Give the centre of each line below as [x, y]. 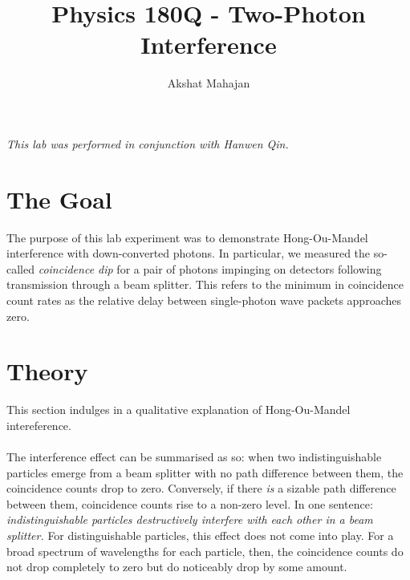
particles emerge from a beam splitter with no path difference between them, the [205, 472]
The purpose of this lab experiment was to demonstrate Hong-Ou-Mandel [187, 237]
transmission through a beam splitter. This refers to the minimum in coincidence [205, 284]
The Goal [59, 199]
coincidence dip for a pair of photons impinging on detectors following [210, 268]
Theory [47, 371]
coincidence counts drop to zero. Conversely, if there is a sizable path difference [201, 488]
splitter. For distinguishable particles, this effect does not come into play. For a [200, 535]
